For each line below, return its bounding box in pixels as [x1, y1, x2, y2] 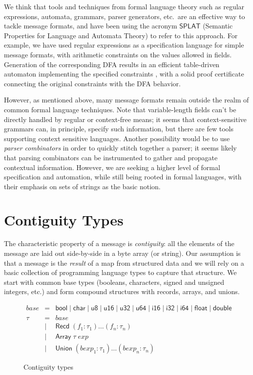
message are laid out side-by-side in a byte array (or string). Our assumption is [4, 248, 241, 258]
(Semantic [203, 21, 233, 31]
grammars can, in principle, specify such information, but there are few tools [4, 124, 233, 134]
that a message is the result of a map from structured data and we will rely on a [4, 257, 244, 268]
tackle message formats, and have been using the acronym [4, 21, 177, 31]
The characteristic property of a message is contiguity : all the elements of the [4, 238, 234, 249]
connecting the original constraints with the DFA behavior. [4, 78, 181, 88]
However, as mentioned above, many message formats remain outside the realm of [4, 95, 249, 105]
